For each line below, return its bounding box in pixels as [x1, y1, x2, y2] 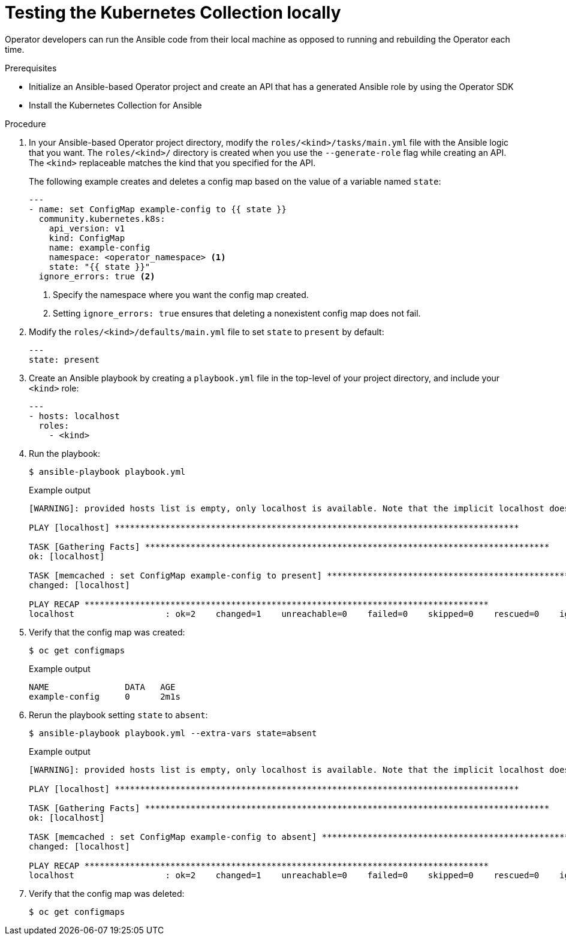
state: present [29, 354, 100, 364]
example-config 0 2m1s [29, 691, 180, 701]
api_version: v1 [49, 223, 125, 233]
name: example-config [49, 242, 150, 252]
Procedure [5, 118, 46, 129]
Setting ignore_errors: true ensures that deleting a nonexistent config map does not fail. [53, 308, 421, 318]
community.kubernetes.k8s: [38, 213, 165, 224]
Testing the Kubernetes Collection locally [5, 2, 341, 23]
